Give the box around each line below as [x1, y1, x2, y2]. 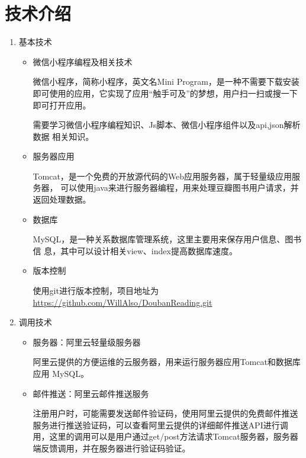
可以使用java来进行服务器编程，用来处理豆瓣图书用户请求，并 [60, 181, 299, 194]
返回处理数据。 [33, 193, 91, 206]
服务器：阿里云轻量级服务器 [33, 335, 141, 348]
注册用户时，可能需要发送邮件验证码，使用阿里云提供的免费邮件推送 [33, 407, 298, 419]
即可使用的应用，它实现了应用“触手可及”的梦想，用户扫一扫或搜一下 [33, 87, 298, 99]
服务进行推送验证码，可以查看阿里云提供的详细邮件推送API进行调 [33, 418, 288, 431]
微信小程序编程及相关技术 [33, 55, 133, 68]
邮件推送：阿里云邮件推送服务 [33, 387, 149, 399]
